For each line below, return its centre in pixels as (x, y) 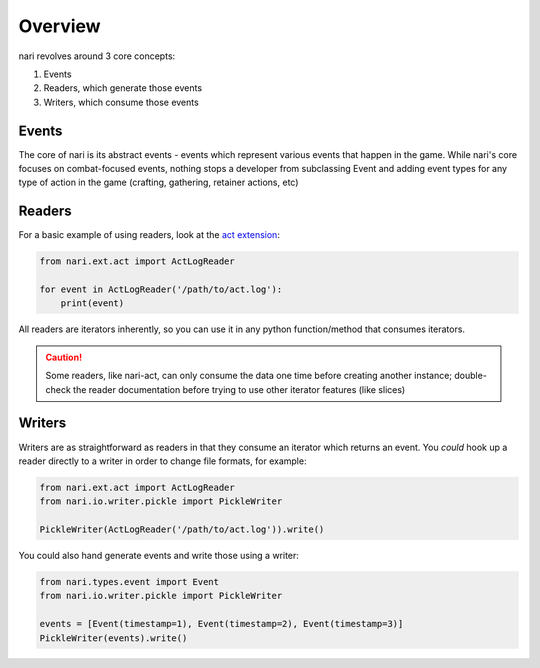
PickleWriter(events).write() (113, 638)
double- (470, 376)
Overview (59, 26)
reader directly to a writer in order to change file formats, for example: (162, 461)
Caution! (64, 357)
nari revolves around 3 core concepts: (97, 56)
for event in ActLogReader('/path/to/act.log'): (161, 289)
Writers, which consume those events (121, 102)
